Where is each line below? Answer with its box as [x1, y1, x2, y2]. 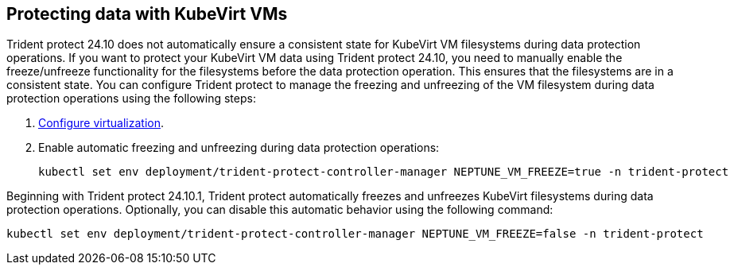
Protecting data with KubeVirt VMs [6, 4, 288, 24]
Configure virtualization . [38, 116, 164, 130]
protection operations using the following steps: [6, 91, 256, 106]
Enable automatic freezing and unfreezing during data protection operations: [38, 141, 440, 155]
